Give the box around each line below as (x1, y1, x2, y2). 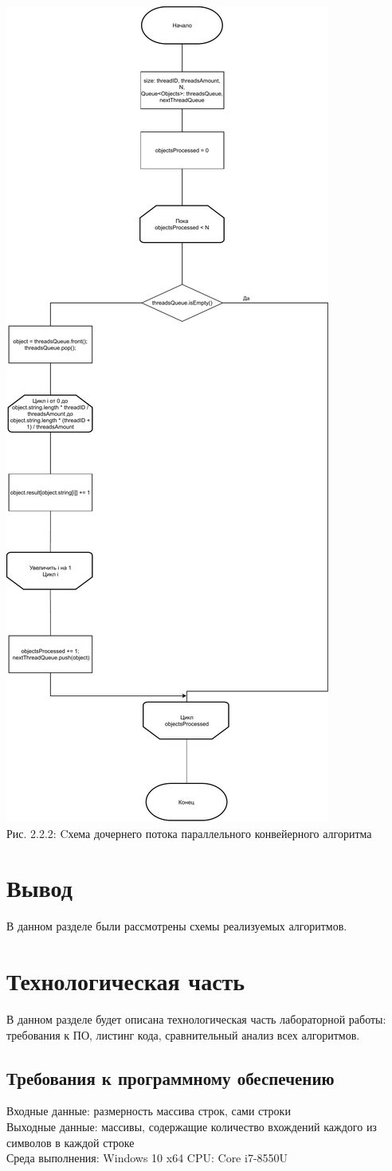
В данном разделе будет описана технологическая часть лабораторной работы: (6, 1011, 386, 1028)
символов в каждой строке (6, 1134, 135, 1150)
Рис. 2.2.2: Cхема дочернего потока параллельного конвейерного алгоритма (6, 824, 372, 841)
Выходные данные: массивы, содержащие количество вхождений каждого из (6, 1118, 377, 1135)
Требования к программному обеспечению (6, 1065, 335, 1090)
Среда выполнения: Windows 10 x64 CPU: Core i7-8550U (6, 1149, 288, 1166)
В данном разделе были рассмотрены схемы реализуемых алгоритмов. (6, 918, 347, 934)
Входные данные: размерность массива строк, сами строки (6, 1102, 291, 1119)
